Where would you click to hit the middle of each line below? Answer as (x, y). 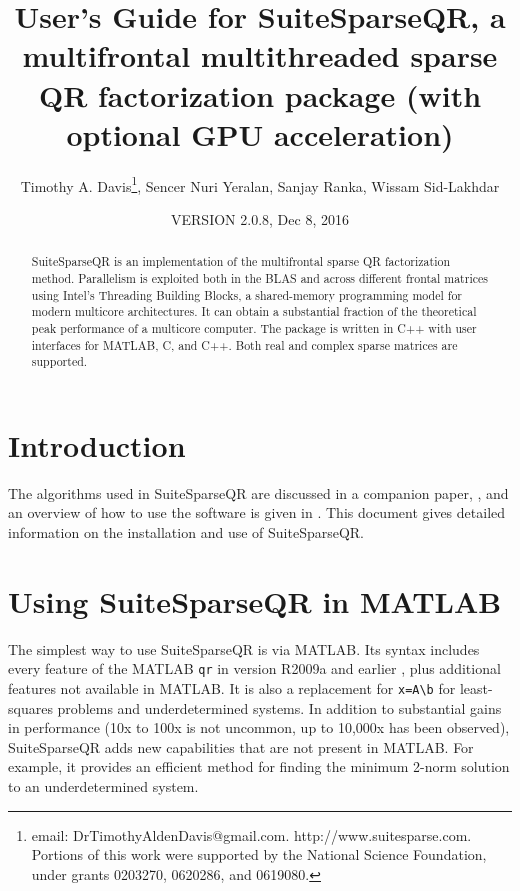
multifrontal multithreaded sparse (260, 55)
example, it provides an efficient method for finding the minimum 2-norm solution (259, 766)
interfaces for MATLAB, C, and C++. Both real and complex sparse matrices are (244, 344)
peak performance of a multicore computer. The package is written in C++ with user (254, 327)
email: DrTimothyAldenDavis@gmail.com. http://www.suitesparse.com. (251, 834)
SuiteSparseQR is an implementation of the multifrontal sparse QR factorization (241, 261)
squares (30, 707)
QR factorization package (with (260, 94)
